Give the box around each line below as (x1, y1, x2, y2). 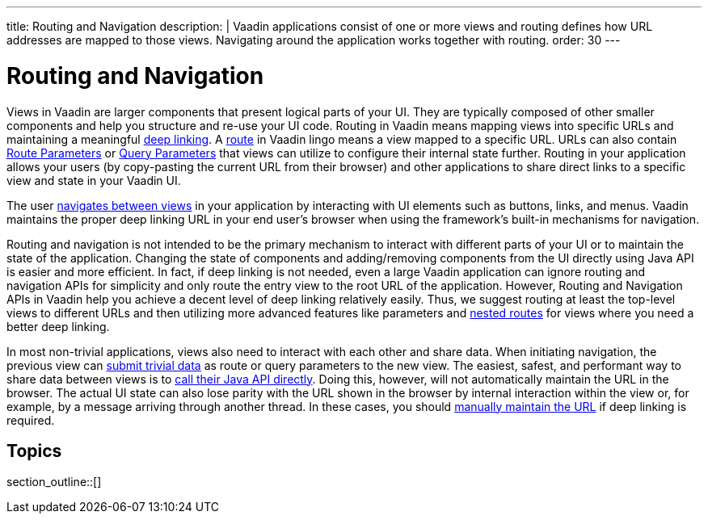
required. (6, 413, 55, 427)
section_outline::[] (6, 475, 102, 489)
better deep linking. (6, 319, 110, 333)
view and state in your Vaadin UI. (6, 173, 181, 187)
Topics (6, 440, 62, 461)
